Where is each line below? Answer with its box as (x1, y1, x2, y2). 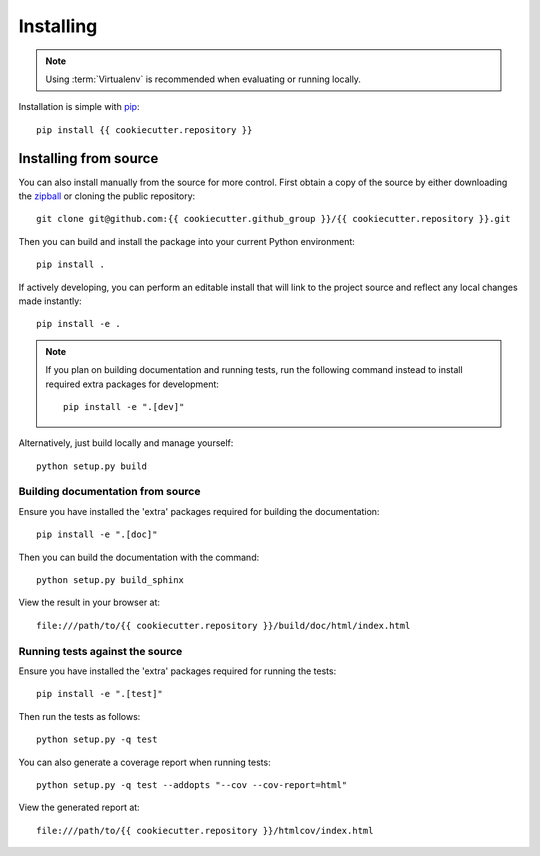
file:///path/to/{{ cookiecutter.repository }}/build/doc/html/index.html (36, 620, 411, 631)
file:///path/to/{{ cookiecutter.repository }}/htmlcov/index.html (36, 825, 374, 836)
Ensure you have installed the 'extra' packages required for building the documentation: (18, 505, 380, 517)
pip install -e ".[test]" (36, 688, 164, 700)
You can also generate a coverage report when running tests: (18, 756, 271, 768)
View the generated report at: (18, 801, 140, 814)
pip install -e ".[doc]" (36, 529, 158, 540)
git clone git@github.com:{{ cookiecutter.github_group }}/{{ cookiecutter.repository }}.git (36, 213, 511, 225)
